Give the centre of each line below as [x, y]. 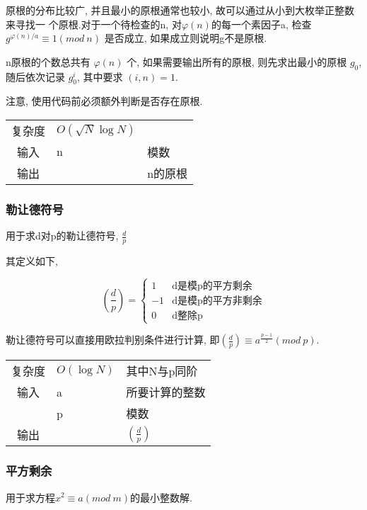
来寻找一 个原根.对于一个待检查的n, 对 [94, 24]
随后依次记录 [35, 76]
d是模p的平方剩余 [212, 286]
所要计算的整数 [166, 392]
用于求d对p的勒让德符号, [62, 236]
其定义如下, [32, 261]
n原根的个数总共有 [48, 61]
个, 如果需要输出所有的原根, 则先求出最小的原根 [237, 61]
